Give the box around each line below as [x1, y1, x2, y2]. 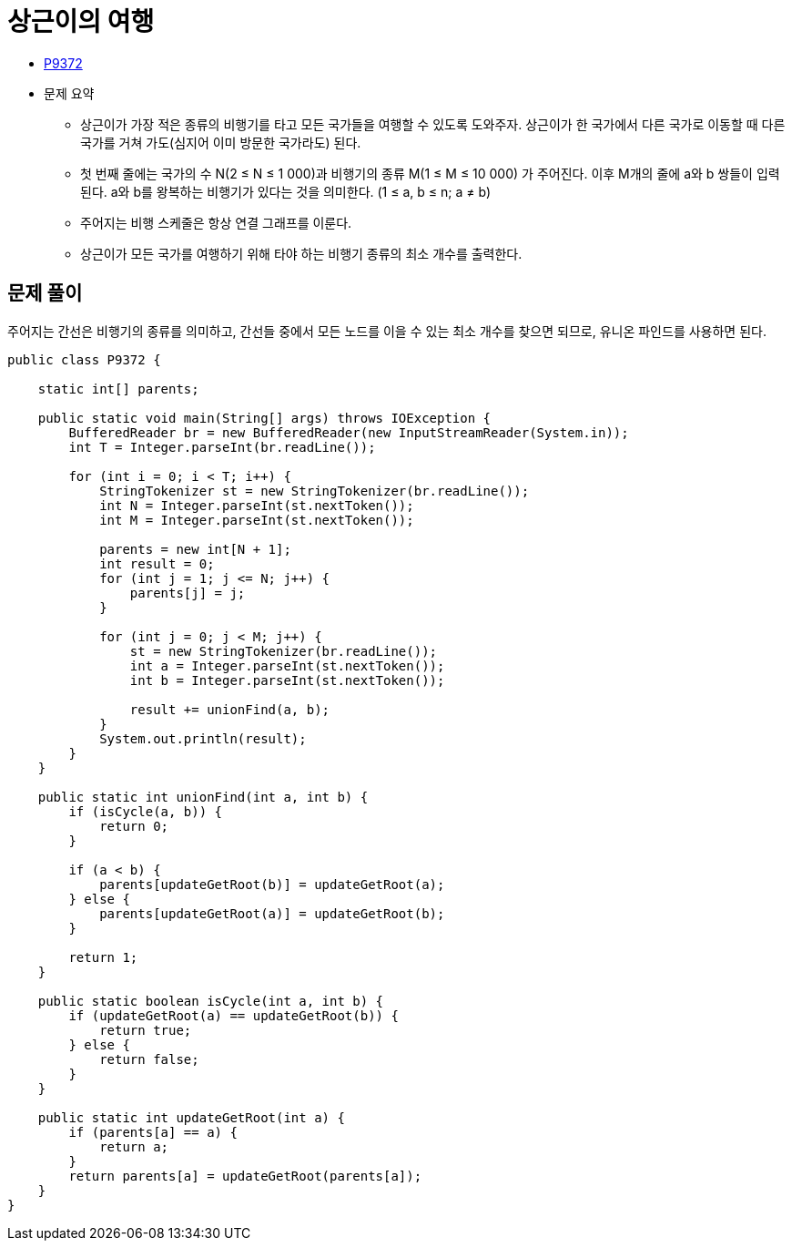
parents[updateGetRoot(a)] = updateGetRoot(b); [99, 905, 445, 921]
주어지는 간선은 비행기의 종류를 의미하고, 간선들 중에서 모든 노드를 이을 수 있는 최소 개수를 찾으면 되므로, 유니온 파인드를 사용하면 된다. [7, 322, 767, 339]
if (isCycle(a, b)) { [68, 803, 223, 819]
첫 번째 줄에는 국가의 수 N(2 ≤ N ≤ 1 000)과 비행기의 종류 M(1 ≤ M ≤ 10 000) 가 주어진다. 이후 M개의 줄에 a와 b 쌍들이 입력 [80, 165, 780, 181]
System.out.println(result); [99, 731, 307, 746]
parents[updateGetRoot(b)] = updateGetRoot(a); [99, 876, 445, 892]
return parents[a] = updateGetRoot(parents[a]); [68, 1168, 422, 1183]
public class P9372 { [7, 352, 161, 367]
